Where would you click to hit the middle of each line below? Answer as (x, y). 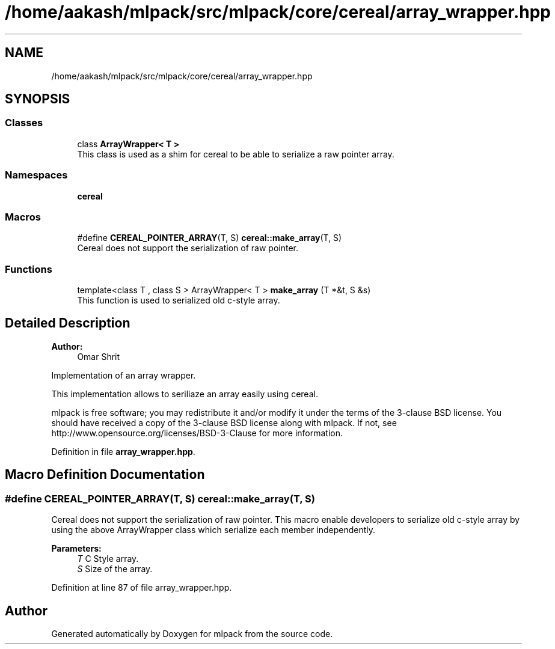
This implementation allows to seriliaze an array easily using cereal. (185, 394)
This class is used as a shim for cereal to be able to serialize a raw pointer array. (236, 154)
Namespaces (36, 175)
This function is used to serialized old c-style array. (179, 300)
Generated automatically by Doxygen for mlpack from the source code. (192, 633)
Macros (23, 217)
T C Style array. (108, 559)
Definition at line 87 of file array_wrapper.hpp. (142, 588)
